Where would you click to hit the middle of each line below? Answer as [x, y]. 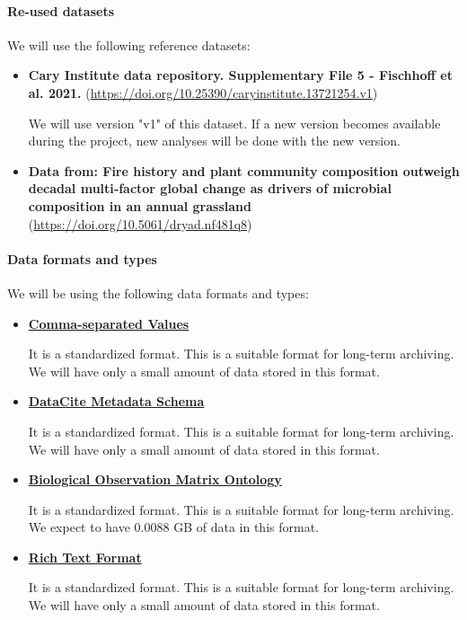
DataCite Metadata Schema [116, 401]
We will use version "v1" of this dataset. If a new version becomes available [234, 123]
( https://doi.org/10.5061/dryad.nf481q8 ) [140, 223]
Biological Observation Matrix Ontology [155, 479]
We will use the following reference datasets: [129, 44]
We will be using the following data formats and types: [158, 292]
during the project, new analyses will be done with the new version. [214, 141]
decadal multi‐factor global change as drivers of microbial [210, 188]
